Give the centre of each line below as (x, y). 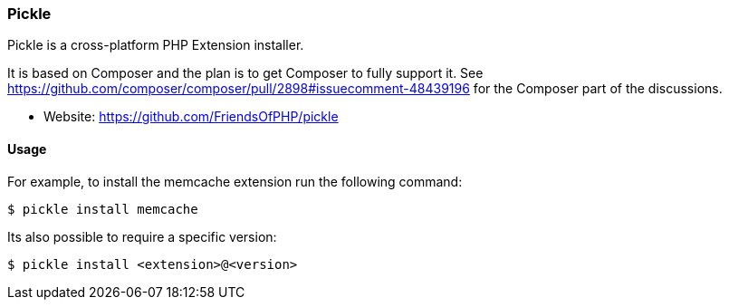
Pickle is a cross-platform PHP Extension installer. (156, 45)
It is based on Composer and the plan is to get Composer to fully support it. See (245, 73)
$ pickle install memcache (103, 209)
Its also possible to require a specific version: (142, 236)
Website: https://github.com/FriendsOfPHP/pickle (191, 117)
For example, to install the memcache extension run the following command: (235, 181)
